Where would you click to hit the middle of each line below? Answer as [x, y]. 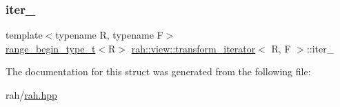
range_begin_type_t [51, 48]
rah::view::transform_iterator [193, 48]
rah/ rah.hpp [31, 95]
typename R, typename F [109, 35]
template [24, 35]
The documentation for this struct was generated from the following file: [158, 71]
